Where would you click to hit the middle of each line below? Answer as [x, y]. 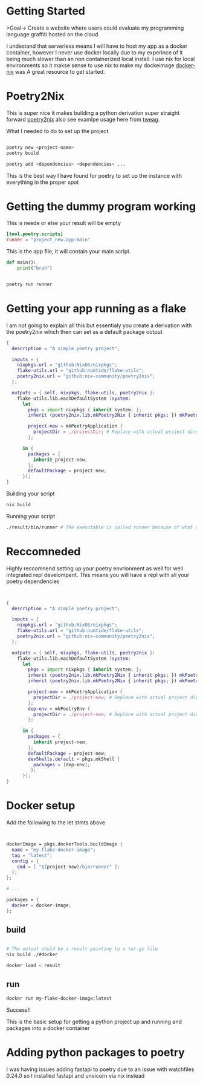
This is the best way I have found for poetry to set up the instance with [94, 175]
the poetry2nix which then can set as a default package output [85, 331]
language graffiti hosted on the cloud [52, 34]
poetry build [23, 153]
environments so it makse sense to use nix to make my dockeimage [90, 65]
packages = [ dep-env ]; [62, 764]
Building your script [31, 494]
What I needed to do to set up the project [57, 131]
